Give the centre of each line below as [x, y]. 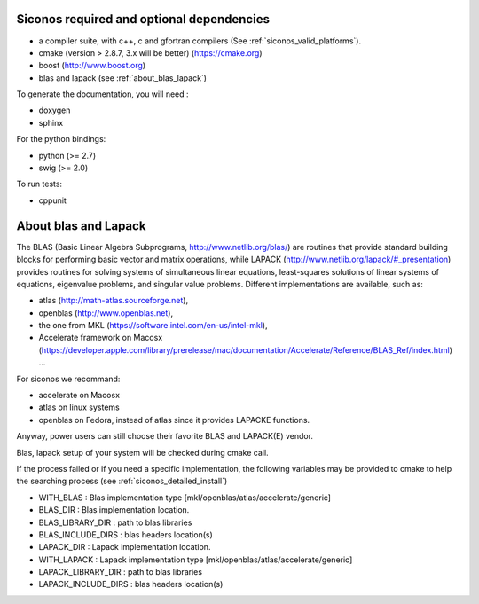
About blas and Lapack [81, 226]
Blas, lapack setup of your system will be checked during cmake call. [143, 452]
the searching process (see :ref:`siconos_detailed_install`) [122, 481]
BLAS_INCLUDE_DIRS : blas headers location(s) [126, 534]
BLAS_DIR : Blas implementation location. [114, 510]
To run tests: [39, 184]
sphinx [51, 122]
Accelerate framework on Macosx [101, 338]
